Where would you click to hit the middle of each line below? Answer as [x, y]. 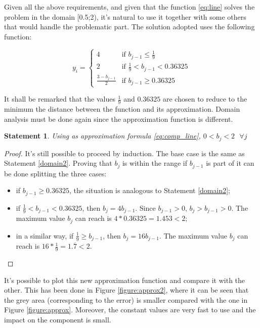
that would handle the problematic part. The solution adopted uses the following [129, 27]
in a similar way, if [45, 235]
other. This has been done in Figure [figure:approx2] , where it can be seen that [126, 290]
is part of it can [230, 163]
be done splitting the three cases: [55, 173]
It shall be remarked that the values [60, 99]
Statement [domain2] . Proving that [58, 163]
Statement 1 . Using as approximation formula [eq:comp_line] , [102, 136]
